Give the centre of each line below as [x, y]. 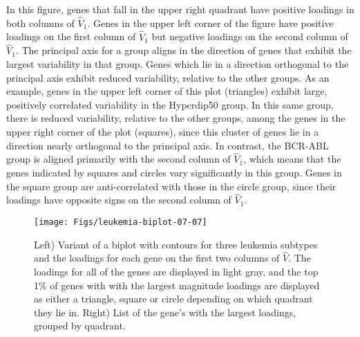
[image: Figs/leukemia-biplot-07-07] [121, 222]
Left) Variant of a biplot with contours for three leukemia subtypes [176, 244]
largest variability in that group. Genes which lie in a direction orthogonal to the [178, 64]
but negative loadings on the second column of [250, 36]
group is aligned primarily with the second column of [119, 159]
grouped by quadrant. [80, 326]
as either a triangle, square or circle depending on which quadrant [173, 299]
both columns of [40, 22]
